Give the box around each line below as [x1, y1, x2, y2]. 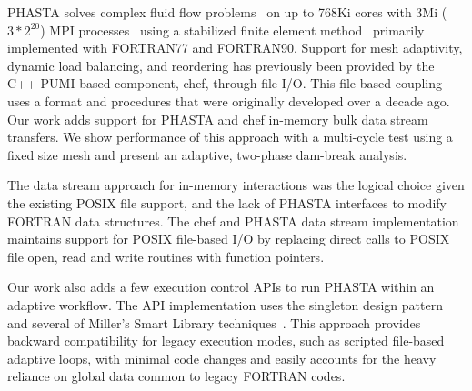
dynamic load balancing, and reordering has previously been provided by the [7, 55, 435, 75]
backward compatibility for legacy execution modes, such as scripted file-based [7, 331, 445, 350]
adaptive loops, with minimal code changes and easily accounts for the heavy [7, 348, 437, 367]
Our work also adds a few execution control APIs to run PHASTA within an [7, 277, 435, 296]
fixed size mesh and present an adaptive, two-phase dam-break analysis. [7, 145, 407, 164]
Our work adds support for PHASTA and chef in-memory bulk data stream [7, 109, 428, 128]
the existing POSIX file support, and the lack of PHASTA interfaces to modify [7, 193, 447, 212]
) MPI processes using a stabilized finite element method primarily [40, 20, 425, 39]
